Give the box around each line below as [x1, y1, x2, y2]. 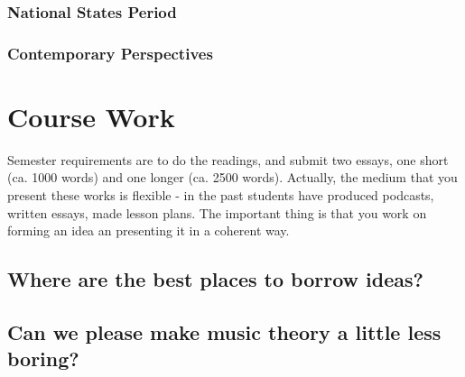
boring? [7, 345, 79, 372]
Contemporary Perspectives [7, 41, 213, 64]
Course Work [7, 97, 175, 134]
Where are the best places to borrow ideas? [7, 265, 423, 293]
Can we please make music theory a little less [7, 317, 442, 345]
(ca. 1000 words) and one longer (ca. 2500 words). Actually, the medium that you [7, 168, 458, 187]
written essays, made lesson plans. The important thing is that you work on [7, 203, 427, 222]
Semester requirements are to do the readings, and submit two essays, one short [7, 150, 449, 169]
